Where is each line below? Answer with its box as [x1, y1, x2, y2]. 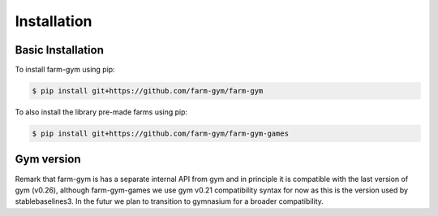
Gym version [15, 153, 81, 166]
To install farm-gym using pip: [15, 65, 115, 75]
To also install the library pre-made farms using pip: [15, 107, 188, 117]
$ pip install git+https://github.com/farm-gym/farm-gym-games [32, 129, 290, 138]
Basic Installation [15, 43, 105, 57]
